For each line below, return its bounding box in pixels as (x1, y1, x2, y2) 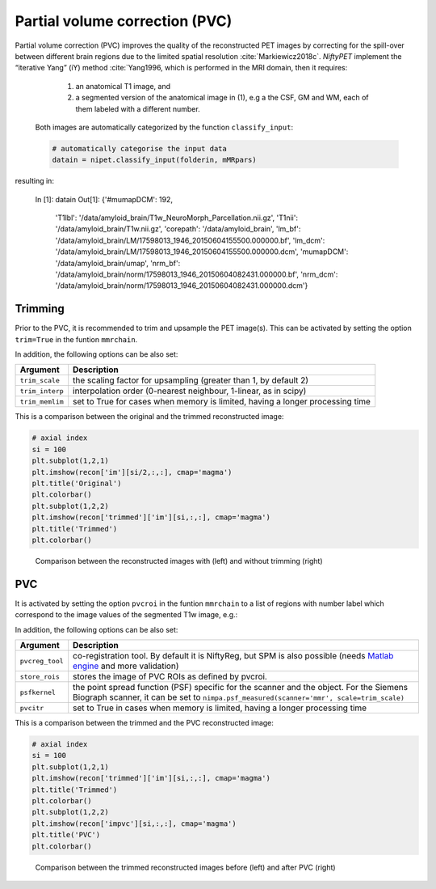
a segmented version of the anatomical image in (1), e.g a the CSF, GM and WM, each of (75, 93, 369, 103)
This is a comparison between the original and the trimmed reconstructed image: (15, 412, 284, 421)
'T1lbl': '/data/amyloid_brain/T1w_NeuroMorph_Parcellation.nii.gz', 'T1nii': (55, 213, 299, 222)
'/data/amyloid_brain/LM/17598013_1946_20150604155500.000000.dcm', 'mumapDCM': (55, 247, 349, 256)
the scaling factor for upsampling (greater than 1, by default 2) (73, 375, 309, 386)
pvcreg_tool (19, 656, 64, 665)
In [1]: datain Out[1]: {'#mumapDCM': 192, (35, 194, 174, 204)
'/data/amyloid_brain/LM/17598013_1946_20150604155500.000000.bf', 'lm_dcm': (55, 235, 325, 245)
